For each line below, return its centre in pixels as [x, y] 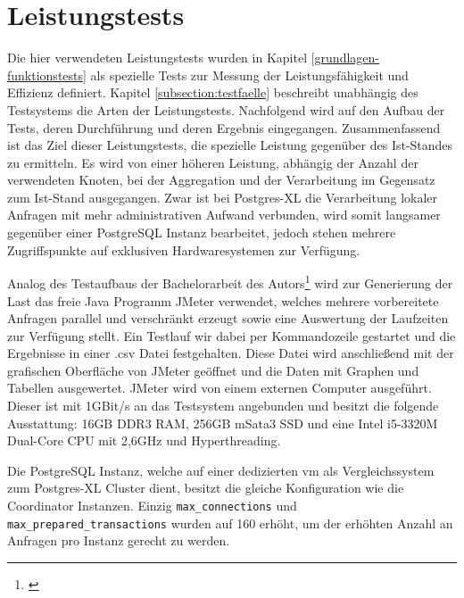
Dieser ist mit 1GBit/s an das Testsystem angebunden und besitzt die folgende [223, 406]
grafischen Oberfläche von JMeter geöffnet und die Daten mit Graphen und [213, 370]
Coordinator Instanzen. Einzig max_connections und [152, 506]
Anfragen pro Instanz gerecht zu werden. [119, 540]
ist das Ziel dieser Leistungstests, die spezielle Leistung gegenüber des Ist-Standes [230, 145]
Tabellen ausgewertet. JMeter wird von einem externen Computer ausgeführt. [220, 388]
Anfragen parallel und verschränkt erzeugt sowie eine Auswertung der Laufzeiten [228, 318]
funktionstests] [47, 75]
